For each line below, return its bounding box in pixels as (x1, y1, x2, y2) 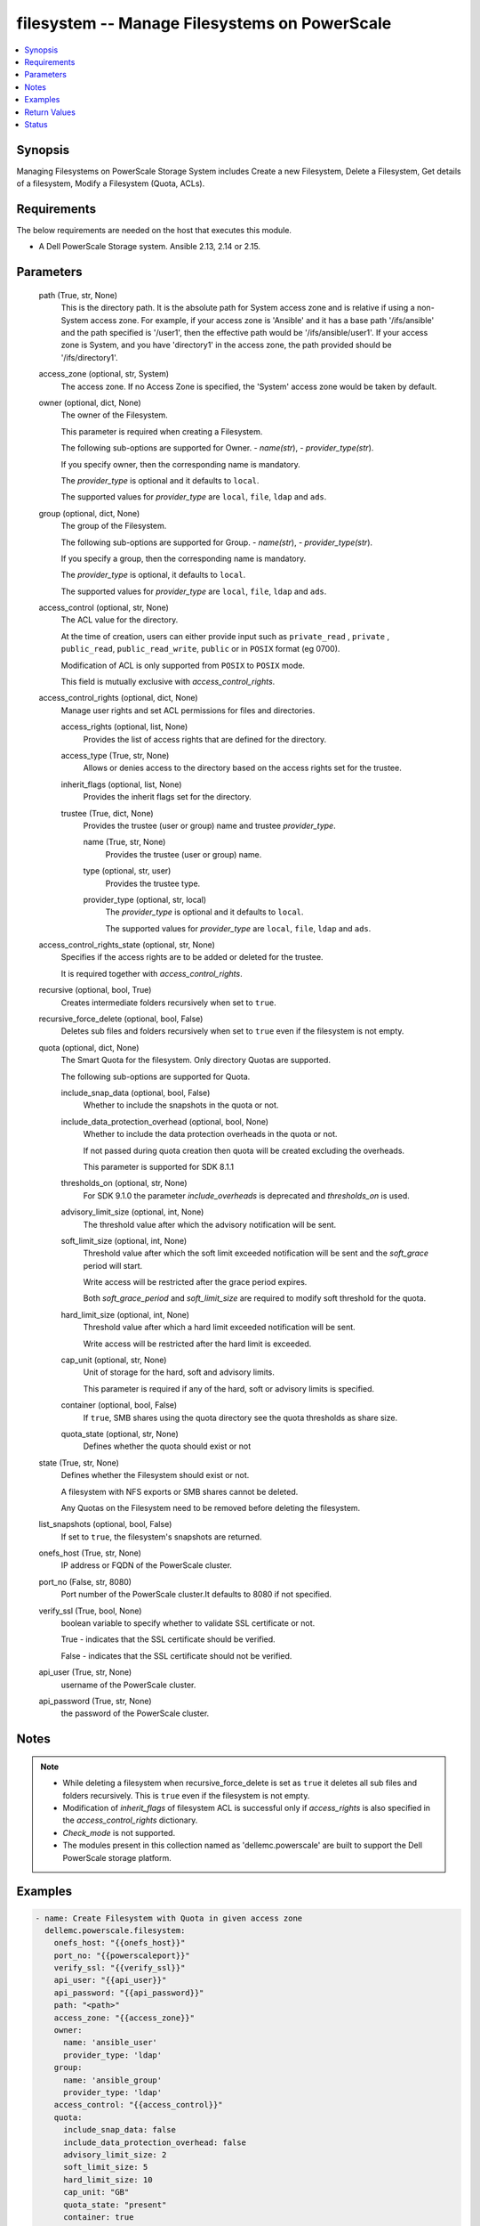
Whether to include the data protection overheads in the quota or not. (83, 1129, 338, 1140)
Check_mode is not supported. (62, 1827, 176, 1838)
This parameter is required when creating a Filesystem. (60, 426, 263, 436)
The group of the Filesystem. (60, 521, 167, 532)
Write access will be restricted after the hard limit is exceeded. (83, 1338, 312, 1349)
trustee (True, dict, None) (60, 808, 155, 818)
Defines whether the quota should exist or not (83, 1441, 252, 1451)
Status (24, 118, 48, 129)
